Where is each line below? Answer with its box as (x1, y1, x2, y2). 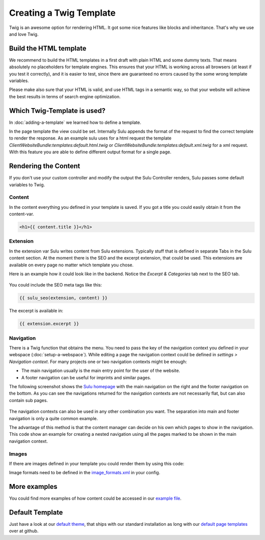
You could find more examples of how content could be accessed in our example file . (9, 495, 182, 501)
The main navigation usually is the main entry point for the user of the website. (21, 368, 180, 373)
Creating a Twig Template (9, 7, 116, 18)
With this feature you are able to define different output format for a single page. (9, 149, 172, 155)
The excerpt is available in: (9, 308, 63, 314)
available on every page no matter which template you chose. (9, 262, 133, 268)
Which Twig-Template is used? (9, 106, 106, 115)
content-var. (9, 211, 34, 217)
